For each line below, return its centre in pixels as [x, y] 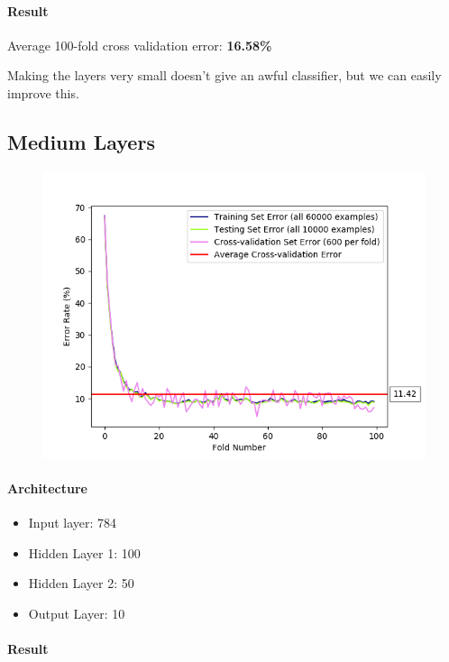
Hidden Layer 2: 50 [81, 583]
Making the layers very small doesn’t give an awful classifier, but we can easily [224, 75]
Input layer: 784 [73, 523]
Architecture [47, 487]
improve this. [43, 92]
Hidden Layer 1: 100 [84, 552]
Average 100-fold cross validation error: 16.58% [140, 45]
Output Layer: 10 [77, 613]
